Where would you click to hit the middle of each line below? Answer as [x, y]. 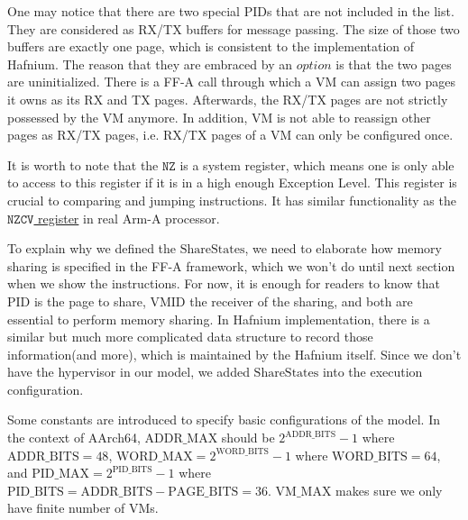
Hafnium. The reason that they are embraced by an [150, 64]
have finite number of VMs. [83, 508]
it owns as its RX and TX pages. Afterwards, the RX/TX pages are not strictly [228, 99]
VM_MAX [303, 492]
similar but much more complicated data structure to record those [190, 337]
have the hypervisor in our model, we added [128, 372]
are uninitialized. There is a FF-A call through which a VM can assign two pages [232, 82]
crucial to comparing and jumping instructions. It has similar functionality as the [232, 200]
